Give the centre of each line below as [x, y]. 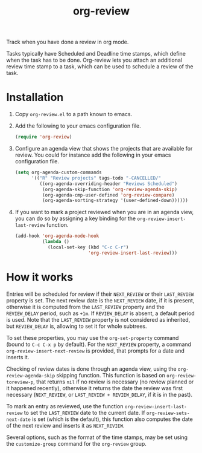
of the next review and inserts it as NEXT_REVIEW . [65, 425]
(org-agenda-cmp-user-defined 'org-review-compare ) [108, 195]
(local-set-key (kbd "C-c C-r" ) [88, 247]
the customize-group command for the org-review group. [76, 443]
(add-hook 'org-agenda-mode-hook [57, 236]
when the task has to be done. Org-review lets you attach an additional [94, 60]
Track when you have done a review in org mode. [68, 42]
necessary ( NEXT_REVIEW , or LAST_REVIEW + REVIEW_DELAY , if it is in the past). [99, 394]
